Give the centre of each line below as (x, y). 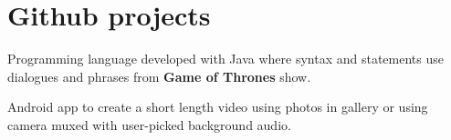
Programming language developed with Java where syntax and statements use (225, 59)
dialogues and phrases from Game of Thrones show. (159, 76)
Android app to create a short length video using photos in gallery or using (218, 107)
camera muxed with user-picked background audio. (149, 124)
